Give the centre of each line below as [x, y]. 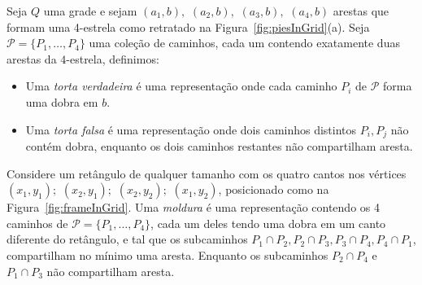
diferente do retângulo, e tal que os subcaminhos [127, 239]
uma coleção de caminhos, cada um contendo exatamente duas [244, 43]
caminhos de [37, 223]
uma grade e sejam [90, 11]
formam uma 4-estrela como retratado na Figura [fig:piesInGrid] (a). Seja [188, 26]
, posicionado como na [274, 189]
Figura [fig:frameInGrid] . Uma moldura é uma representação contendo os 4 [193, 207]
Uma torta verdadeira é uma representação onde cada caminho [181, 86]
